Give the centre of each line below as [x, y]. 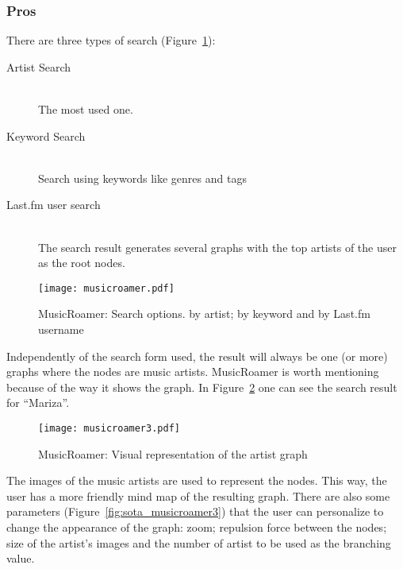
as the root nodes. [82, 263]
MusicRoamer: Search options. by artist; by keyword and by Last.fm [204, 314]
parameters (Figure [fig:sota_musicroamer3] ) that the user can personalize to [195, 511]
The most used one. [86, 109]
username [61, 329]
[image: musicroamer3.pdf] [109, 428]
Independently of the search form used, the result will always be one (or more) [197, 356]
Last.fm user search [54, 205]
